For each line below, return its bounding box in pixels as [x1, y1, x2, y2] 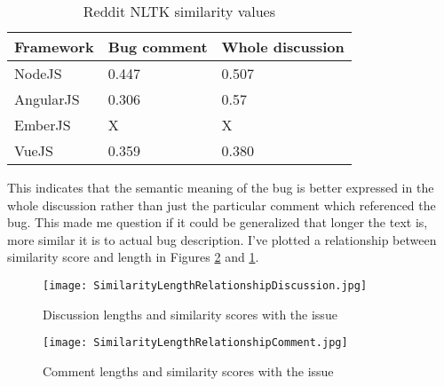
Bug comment [107, 36, 208, 57]
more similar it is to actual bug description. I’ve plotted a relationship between [7, 230, 437, 248]
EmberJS [14, 114, 71, 135]
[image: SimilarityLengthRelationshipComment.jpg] [43, 336, 348, 350]
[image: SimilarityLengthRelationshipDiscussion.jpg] [43, 279, 368, 292]
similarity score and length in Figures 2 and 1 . [7, 248, 259, 266]
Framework [14, 36, 94, 57]
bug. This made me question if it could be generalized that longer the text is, [7, 213, 428, 232]
